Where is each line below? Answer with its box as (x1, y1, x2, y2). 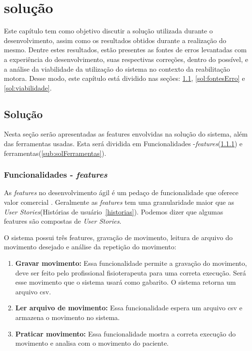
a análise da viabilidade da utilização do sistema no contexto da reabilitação (4, 63, 230, 74)
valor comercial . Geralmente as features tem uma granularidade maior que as (4, 197, 234, 207)
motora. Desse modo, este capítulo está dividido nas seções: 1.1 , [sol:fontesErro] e (4, 73, 245, 83)
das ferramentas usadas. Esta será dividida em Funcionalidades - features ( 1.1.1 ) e (4, 138, 243, 149)
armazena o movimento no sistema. (15, 312, 120, 322)
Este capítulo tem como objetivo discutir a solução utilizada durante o (4, 26, 213, 36)
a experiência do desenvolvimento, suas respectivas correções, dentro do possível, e (4, 54, 248, 64)
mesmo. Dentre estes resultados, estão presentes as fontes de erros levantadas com (4, 45, 247, 55)
